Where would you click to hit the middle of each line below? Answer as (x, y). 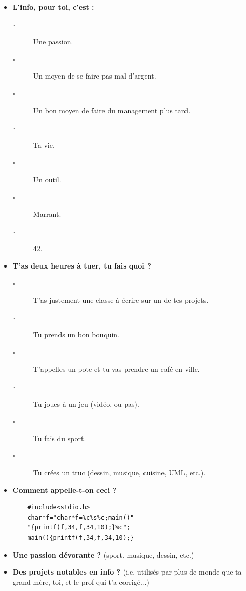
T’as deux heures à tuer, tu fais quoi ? (82, 265)
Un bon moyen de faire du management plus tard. (112, 110)
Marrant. (47, 214)
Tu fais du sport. (59, 438)
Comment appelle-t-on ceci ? (65, 490)
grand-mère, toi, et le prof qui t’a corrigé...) (81, 582)
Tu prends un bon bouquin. (76, 335)
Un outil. (47, 179)
